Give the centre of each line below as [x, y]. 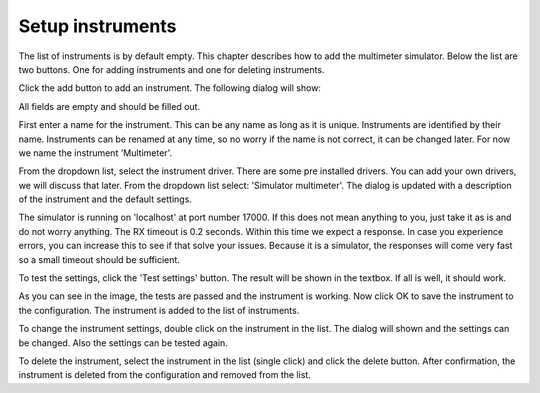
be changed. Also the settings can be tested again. [123, 342]
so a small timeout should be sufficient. [99, 259]
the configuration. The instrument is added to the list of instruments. [159, 310]
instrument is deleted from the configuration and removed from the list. [165, 375]
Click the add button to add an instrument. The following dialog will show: [170, 88]
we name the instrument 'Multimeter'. [95, 152]
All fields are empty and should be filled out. [109, 106]
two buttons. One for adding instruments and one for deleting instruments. [171, 69]
